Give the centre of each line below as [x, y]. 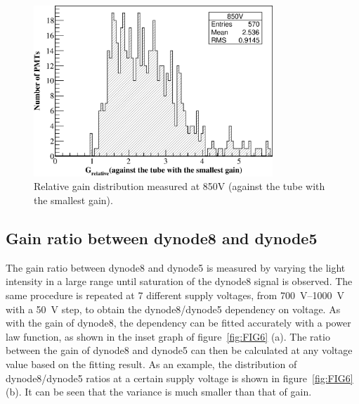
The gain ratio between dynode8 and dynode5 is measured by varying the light [176, 267]
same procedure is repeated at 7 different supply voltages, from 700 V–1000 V [175, 295]
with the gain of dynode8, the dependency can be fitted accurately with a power [178, 323]
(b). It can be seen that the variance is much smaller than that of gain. [159, 392]
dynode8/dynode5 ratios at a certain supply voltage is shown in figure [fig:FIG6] [179, 378]
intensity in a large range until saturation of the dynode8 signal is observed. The [179, 281]
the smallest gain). [73, 200]
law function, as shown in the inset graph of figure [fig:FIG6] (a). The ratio [168, 336]
